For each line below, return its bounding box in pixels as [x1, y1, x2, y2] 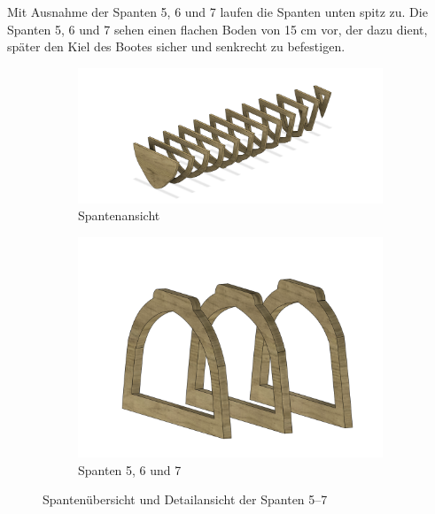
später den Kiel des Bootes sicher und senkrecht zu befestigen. [7, 37, 346, 56]
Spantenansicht [78, 206, 160, 225]
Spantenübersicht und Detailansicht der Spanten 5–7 [43, 490, 328, 509]
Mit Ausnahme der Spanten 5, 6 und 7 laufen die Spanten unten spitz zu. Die [7, 3, 428, 20]
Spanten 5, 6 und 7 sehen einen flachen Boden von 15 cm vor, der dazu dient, [7, 19, 428, 38]
